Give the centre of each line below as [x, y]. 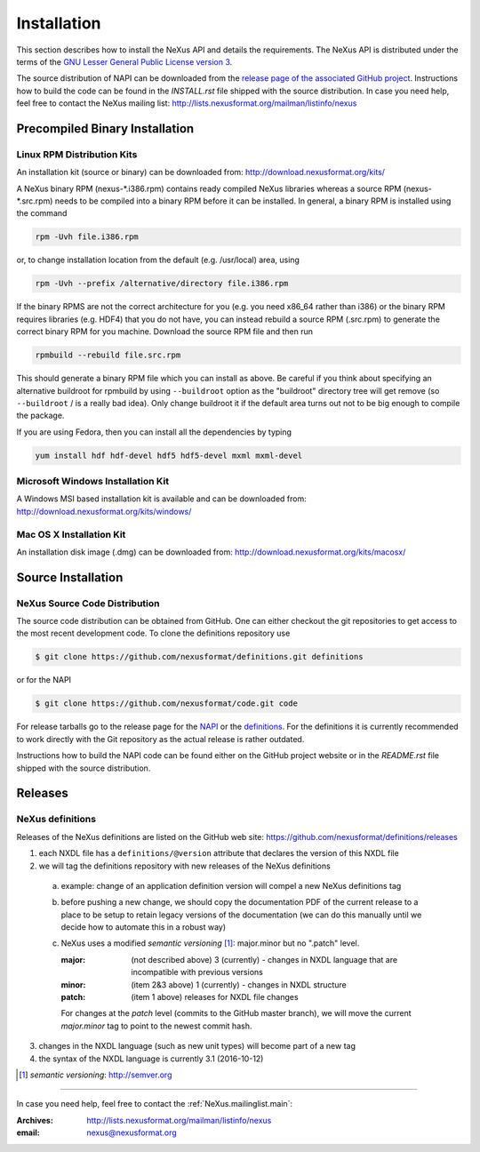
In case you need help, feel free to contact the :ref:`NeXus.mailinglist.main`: [155, 1104]
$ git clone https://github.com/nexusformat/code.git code [166, 704]
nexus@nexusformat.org [132, 1132]
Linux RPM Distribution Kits [77, 154]
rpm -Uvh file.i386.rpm [87, 237]
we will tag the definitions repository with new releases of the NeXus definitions [184, 866]
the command [42, 213]
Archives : [35, 1120]
